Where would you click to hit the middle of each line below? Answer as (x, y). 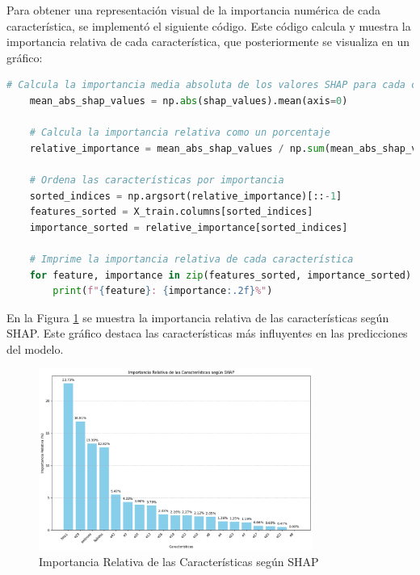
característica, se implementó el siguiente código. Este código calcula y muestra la (209, 25)
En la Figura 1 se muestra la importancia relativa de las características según (198, 317)
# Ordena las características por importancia (157, 180)
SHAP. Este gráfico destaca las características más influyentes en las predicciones (207, 333)
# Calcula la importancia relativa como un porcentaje (180, 133)
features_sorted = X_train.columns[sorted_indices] (171, 212)
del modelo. (35, 348)
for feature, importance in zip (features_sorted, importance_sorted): (223, 275)
